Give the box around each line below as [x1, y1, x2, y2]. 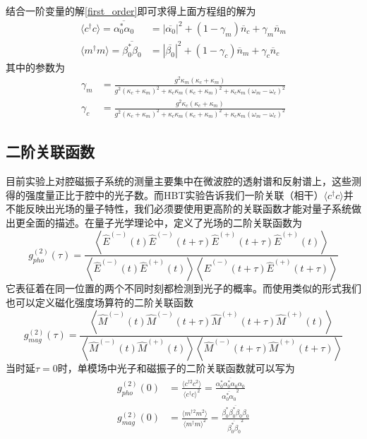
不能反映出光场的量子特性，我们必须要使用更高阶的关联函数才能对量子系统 [6, 201, 351, 216]
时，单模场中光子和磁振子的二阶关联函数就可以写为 [57, 361, 295, 375]
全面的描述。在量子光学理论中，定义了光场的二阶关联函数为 [25, 215, 302, 229]
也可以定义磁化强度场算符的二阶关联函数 [6, 295, 193, 309]
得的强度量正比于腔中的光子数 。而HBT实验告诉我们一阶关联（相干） [6, 187, 324, 202]
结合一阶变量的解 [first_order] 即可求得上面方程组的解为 [6, 4, 256, 18]
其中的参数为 [6, 59, 65, 74]
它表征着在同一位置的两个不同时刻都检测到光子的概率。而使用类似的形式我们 [6, 281, 361, 296]
